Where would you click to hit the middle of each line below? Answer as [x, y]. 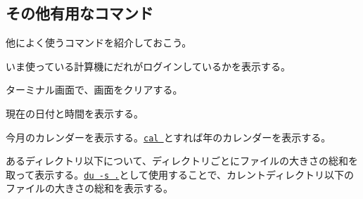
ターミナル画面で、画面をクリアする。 [94, 90]
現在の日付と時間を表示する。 [75, 113]
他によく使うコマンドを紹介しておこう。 [99, 43]
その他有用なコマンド [79, 13]
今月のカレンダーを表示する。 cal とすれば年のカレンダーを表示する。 [168, 137]
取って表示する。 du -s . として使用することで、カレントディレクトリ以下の [180, 174]
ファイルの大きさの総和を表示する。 [89, 188]
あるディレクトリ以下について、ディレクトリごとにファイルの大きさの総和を [182, 161]
